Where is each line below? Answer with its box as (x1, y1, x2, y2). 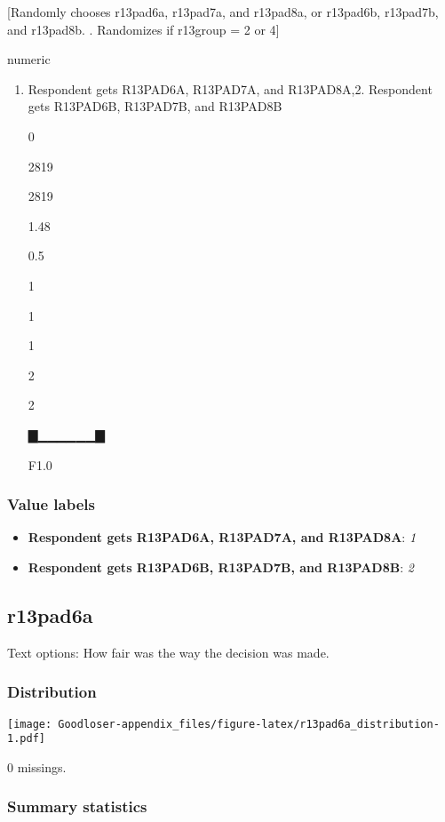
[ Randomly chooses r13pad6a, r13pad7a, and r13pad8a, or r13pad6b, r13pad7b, (7, 3, 439, 20)
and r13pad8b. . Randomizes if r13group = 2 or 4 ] (7, 20, 280, 38)
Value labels (7, 493, 95, 515)
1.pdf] (7, 732, 45, 746)
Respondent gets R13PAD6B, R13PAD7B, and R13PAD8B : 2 (28, 557, 414, 576)
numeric (7, 50, 51, 68)
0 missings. (7, 757, 67, 776)
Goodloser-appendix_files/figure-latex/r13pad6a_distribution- (58, 717, 440, 730)
